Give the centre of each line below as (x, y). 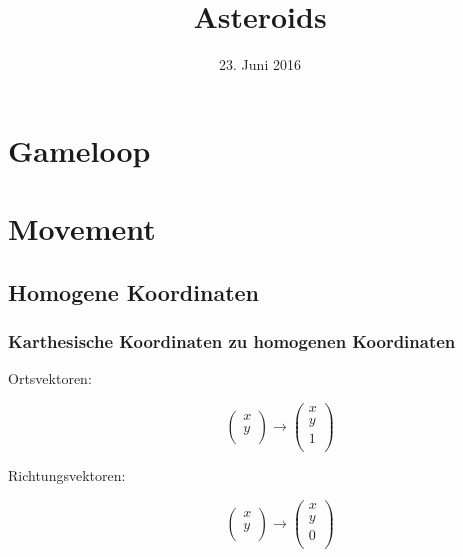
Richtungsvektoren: (67, 475)
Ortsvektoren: (50, 378)
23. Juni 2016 (260, 64)
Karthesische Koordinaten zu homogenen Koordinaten (232, 340)
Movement (82, 228)
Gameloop (79, 149)
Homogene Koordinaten (134, 291)
